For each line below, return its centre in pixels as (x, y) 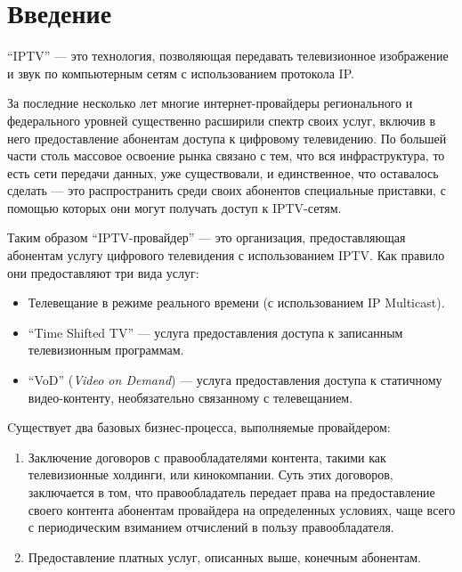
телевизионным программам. (106, 350)
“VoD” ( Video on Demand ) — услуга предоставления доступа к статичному (235, 380)
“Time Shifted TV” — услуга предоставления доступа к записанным (215, 332)
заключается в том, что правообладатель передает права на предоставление (231, 492)
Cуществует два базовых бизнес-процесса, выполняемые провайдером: (199, 427)
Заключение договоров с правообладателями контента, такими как (207, 457)
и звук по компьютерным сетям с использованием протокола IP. (181, 73)
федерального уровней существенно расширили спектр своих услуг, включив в (222, 120)
